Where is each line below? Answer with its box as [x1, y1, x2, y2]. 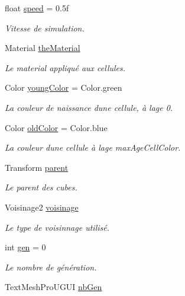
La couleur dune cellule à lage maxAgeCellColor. [5, 141, 181, 154]
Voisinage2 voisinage [5, 200, 79, 213]
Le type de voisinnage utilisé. [5, 221, 109, 233]
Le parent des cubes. [5, 181, 77, 193]
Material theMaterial [5, 42, 80, 54]
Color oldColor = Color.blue [5, 121, 108, 133]
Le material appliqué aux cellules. [5, 61, 126, 74]
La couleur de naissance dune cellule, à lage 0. [5, 101, 173, 113]
